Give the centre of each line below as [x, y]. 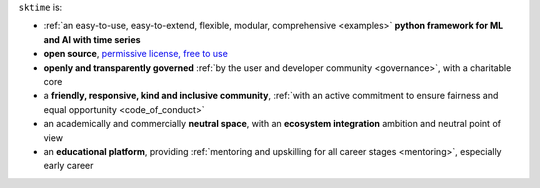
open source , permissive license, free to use [136, 54]
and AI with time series [92, 39]
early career [68, 166]
